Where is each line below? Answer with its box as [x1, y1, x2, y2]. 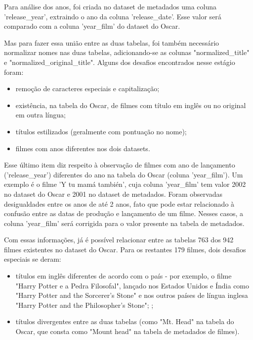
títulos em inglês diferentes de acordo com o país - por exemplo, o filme [15, 271, 232, 281]
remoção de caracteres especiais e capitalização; [15, 83, 160, 94]
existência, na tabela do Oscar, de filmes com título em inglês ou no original [15, 100, 246, 110]
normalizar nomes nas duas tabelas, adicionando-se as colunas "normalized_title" [4, 47, 250, 57]
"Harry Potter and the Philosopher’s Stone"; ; [15, 299, 154, 310]
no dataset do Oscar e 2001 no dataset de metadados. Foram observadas [4, 188, 223, 199]
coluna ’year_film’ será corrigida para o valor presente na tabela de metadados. [4, 218, 245, 228]
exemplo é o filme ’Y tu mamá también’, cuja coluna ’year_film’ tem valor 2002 [4, 179, 246, 189]
